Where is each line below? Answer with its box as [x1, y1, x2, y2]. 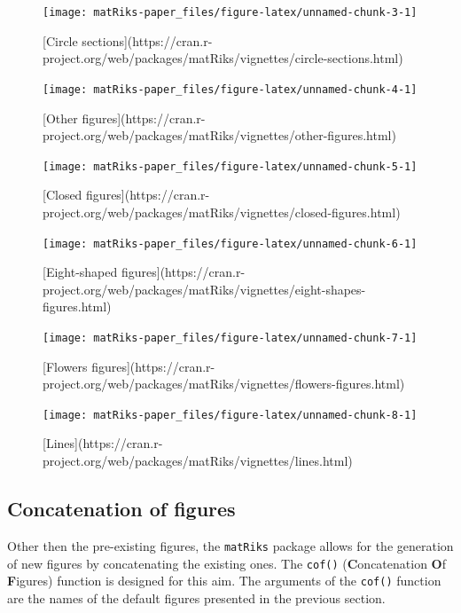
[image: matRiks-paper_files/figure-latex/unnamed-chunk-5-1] [43, 160, 418, 173]
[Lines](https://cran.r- [43, 434, 163, 452]
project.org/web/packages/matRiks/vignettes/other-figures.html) [43, 126, 396, 145]
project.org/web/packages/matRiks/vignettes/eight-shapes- [43, 279, 366, 298]
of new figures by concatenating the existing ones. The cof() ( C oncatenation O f [7, 554, 446, 572]
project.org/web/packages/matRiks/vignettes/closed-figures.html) [43, 202, 401, 221]
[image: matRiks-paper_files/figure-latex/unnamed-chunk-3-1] [43, 6, 418, 19]
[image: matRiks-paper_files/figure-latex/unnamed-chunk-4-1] [43, 83, 418, 96]
